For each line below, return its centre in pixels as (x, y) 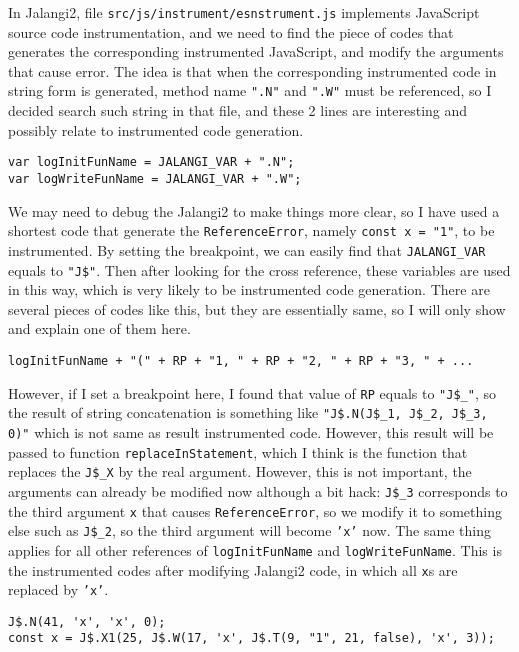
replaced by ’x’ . (58, 589)
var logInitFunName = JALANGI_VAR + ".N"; (151, 162)
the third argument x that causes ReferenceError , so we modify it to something (255, 510)
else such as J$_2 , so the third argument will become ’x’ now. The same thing (249, 530)
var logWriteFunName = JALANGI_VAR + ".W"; (155, 178)
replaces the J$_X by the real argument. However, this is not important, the (240, 471)
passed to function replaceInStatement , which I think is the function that (238, 451)
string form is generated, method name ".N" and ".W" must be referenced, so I (250, 90)
